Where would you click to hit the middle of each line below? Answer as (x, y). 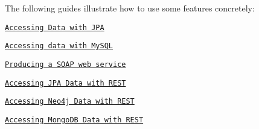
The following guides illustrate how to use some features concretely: (130, 8)
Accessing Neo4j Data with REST (70, 102)
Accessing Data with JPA (55, 27)
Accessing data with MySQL (59, 46)
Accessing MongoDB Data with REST (74, 120)
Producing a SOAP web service (66, 64)
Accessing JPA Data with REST (66, 83)
